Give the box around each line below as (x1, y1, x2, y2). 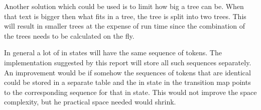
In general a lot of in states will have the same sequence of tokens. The (4, 47, 222, 58)
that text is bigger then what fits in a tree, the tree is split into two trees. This (4, 11, 246, 21)
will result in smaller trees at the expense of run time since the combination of (4, 21, 245, 31)
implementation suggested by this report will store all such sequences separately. (4, 57, 251, 67)
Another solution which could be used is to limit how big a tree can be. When (4, 1, 244, 11)
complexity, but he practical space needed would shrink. (4, 96, 176, 107)
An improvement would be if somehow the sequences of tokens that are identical (4, 67, 251, 77)
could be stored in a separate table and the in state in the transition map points (4, 77, 251, 87)
